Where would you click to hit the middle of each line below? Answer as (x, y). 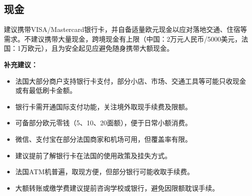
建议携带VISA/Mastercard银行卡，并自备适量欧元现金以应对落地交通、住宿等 (126, 29)
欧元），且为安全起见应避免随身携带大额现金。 (100, 48)
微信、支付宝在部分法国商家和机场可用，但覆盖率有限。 (103, 139)
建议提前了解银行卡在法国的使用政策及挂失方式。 (93, 155)
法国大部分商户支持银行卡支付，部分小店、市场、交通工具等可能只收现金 (131, 81)
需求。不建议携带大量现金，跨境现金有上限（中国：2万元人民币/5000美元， (123, 38)
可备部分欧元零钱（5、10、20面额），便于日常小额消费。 (103, 123)
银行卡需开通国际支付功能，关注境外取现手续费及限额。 (103, 106)
